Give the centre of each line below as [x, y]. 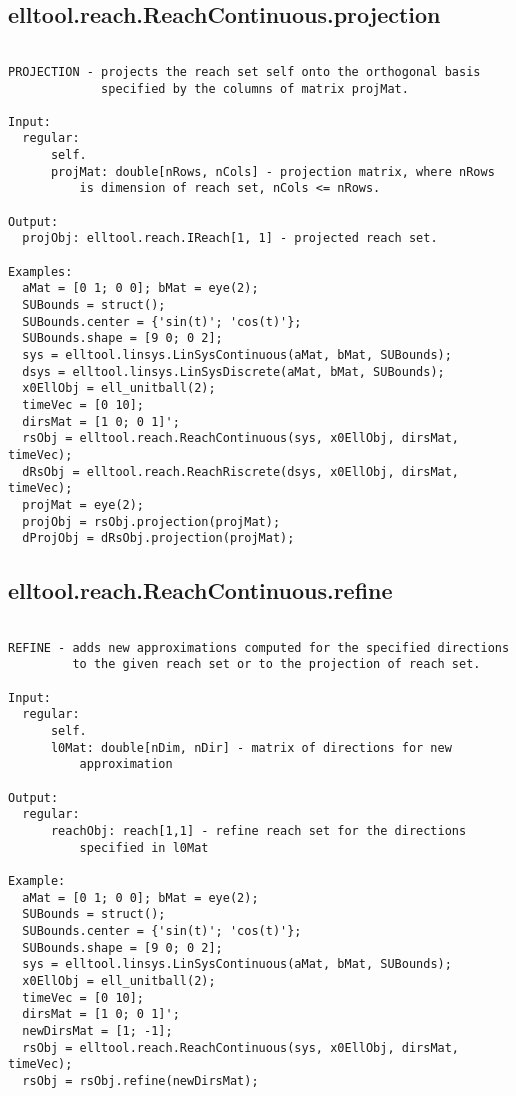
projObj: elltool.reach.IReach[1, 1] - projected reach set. [230, 238]
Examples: [40, 271]
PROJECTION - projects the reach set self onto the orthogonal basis [244, 71]
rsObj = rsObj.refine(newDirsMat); [140, 1080]
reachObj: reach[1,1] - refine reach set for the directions [258, 830]
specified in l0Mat [144, 847]
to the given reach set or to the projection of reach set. [276, 664]
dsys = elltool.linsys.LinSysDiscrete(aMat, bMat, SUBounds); [233, 371]
